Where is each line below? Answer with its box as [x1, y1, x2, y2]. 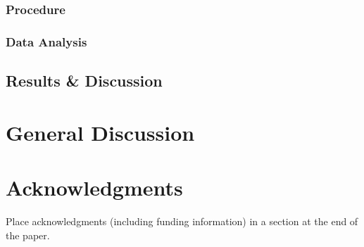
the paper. [6, 227, 50, 242]
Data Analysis [6, 32, 87, 50]
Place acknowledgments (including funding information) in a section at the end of [6, 213, 358, 228]
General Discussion [6, 118, 195, 146]
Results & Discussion [6, 70, 163, 91]
